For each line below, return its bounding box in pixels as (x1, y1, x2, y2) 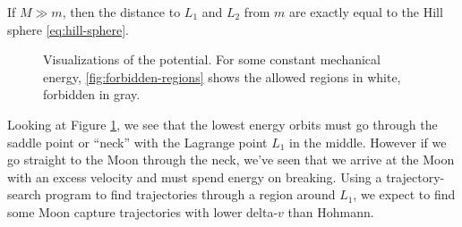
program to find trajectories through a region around (45, 185, 336, 204)
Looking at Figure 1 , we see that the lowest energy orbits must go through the (7, 114, 438, 133)
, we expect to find (353, 185, 456, 204)
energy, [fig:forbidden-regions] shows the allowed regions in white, (43, 67, 401, 86)
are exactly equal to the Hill (288, 3, 443, 21)
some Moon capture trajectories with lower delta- (7, 202, 278, 221)
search (7, 185, 41, 204)
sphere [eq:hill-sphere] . (7, 20, 129, 38)
